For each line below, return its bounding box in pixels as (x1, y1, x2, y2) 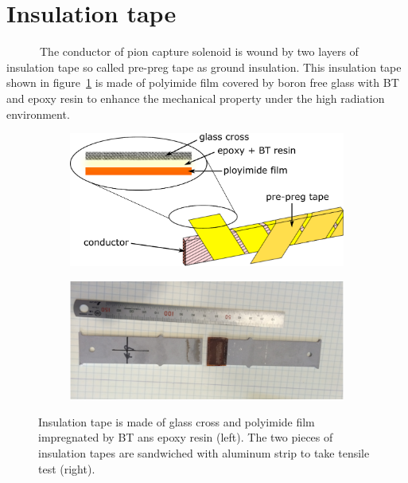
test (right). (38, 460, 95, 477)
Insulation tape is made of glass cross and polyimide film (38, 413, 315, 430)
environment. (6, 105, 70, 122)
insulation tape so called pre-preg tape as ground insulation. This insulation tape (6, 58, 402, 75)
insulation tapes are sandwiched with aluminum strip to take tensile (38, 444, 370, 461)
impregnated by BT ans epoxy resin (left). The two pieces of (38, 429, 333, 446)
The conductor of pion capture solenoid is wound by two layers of (39, 43, 359, 60)
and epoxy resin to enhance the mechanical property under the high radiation (6, 89, 385, 106)
